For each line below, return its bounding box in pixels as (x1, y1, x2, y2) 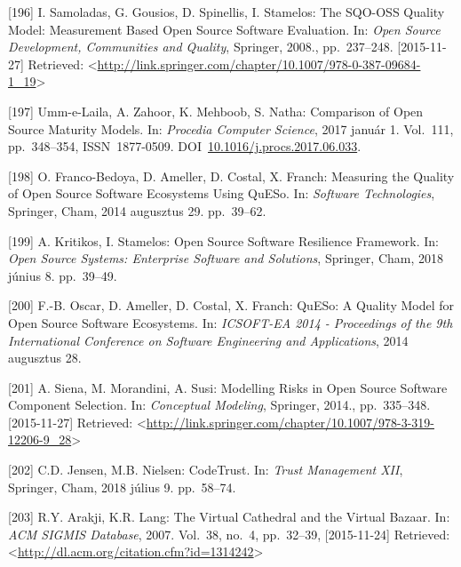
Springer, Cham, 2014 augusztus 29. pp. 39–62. (8, 201, 266, 220)
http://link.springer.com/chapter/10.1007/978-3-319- (146, 412, 434, 431)
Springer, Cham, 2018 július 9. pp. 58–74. (8, 477, 236, 496)
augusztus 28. (8, 348, 82, 367)
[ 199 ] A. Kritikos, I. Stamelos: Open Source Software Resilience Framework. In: (8, 231, 440, 250)
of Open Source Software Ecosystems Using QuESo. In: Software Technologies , (8, 184, 435, 203)
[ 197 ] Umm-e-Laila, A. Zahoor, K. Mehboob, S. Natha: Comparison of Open (8, 101, 424, 120)
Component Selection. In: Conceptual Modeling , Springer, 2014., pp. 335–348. (8, 395, 431, 414)
